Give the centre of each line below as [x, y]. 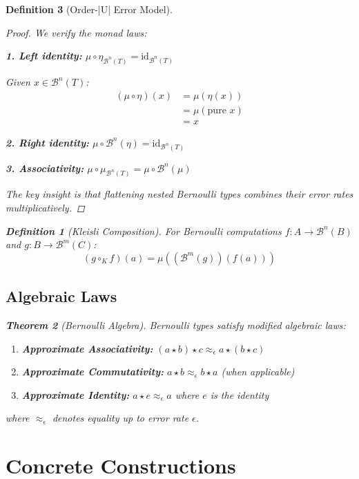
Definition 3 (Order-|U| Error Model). [89, 9]
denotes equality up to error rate [120, 418]
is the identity [240, 394]
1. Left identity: [44, 56]
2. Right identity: [47, 142]
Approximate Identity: [76, 394]
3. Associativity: [45, 168]
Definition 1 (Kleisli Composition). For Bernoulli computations [144, 231]
